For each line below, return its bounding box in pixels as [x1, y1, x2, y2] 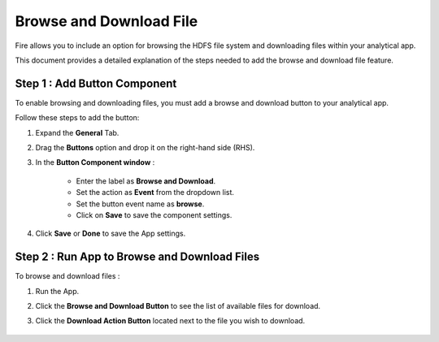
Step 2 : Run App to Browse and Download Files [15, 250, 260, 264]
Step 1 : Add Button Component [15, 76, 177, 90]
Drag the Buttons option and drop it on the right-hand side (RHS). [35, 143, 255, 153]
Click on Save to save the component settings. [76, 210, 233, 219]
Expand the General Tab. [35, 128, 120, 137]
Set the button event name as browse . [76, 199, 205, 209]
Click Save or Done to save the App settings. [35, 228, 186, 239]
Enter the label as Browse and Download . [76, 175, 216, 186]
